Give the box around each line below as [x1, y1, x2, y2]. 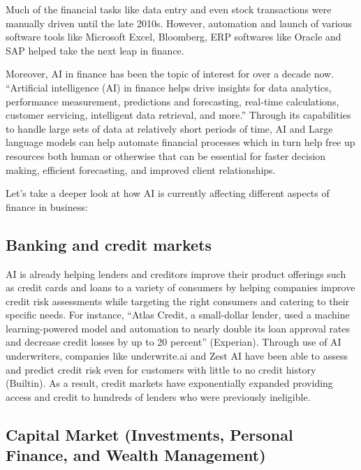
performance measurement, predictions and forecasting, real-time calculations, [6, 94, 339, 108]
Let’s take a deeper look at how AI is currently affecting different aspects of [6, 186, 330, 200]
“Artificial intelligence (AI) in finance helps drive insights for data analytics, [6, 80, 332, 94]
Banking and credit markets [6, 233, 212, 255]
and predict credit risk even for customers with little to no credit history [6, 362, 316, 376]
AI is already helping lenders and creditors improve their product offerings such [6, 266, 346, 281]
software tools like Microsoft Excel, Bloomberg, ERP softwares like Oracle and [6, 29, 341, 44]
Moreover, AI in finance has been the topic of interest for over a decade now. [6, 66, 334, 81]
